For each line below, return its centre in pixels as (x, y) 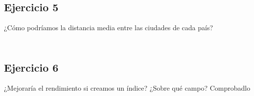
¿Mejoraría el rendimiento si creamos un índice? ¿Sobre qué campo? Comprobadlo (127, 88)
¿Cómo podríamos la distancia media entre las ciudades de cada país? (109, 28)
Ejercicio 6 (31, 67)
